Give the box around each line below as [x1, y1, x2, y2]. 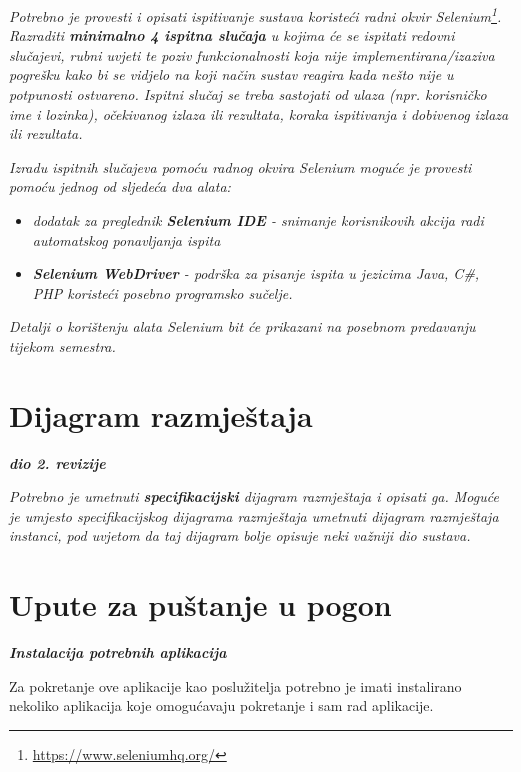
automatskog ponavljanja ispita [32, 229, 221, 250]
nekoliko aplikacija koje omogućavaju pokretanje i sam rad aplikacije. [9, 695, 434, 716]
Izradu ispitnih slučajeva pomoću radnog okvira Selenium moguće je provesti [9, 156, 472, 177]
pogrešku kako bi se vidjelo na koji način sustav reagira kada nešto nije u [9, 64, 454, 85]
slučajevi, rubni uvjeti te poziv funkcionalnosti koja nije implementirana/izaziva [9, 44, 495, 65]
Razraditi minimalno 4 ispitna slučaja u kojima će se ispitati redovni [9, 25, 455, 46]
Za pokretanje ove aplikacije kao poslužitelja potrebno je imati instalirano [9, 675, 462, 696]
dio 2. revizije [9, 452, 106, 473]
